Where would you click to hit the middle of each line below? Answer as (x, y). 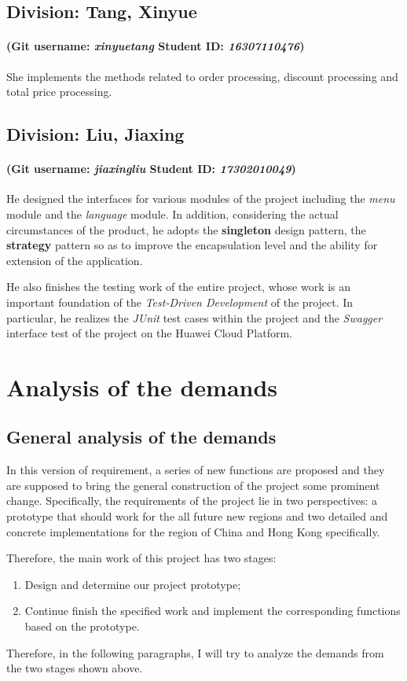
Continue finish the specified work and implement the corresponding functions (213, 611)
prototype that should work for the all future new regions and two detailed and (197, 516)
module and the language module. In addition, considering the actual (172, 214)
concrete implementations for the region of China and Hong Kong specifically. (193, 531)
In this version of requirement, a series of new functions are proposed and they (196, 470)
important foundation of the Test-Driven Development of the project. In (180, 302)
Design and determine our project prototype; (133, 584)
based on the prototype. (82, 626)
